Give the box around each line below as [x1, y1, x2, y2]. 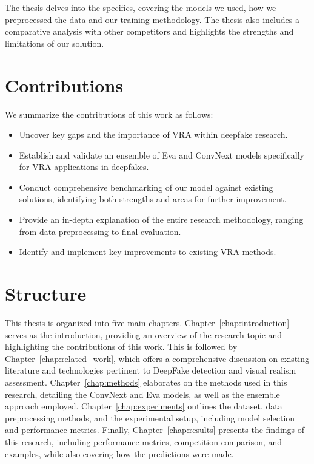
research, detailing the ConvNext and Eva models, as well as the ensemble [5, 387, 280, 400]
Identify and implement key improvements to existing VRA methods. [19, 245, 276, 258]
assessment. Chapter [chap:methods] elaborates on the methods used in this [5, 375, 287, 388]
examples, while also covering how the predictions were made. [5, 447, 234, 460]
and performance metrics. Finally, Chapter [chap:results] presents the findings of [5, 423, 305, 436]
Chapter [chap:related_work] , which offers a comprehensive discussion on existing [5, 352, 309, 364]
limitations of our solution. [5, 36, 104, 49]
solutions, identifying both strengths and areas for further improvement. [19, 193, 287, 205]
